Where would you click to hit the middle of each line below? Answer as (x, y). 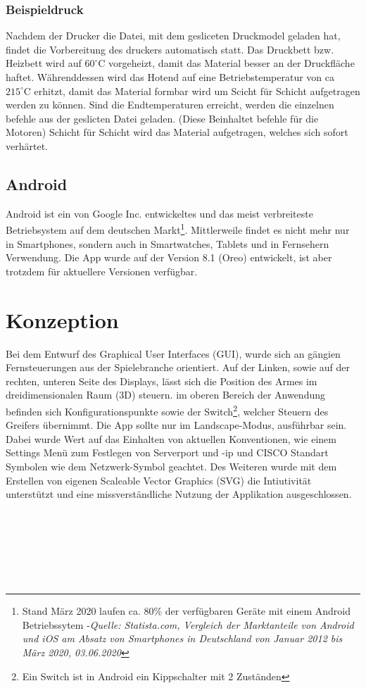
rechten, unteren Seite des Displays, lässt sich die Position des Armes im (162, 381)
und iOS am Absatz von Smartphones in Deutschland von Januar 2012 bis (182, 638)
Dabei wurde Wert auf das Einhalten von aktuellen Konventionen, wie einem (171, 438)
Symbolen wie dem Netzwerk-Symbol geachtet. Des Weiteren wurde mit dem (171, 466)
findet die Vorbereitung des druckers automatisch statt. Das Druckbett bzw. (170, 49)
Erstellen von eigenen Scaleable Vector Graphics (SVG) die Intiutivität (159, 480)
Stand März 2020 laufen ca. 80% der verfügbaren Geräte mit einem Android (187, 611)
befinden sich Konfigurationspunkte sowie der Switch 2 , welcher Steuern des (167, 410)
